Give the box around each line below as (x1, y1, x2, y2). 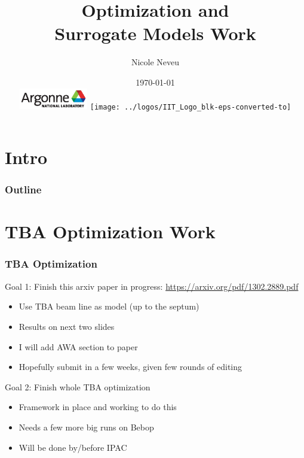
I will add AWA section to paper (19, 340, 138, 353)
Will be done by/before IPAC (19, 441, 127, 453)
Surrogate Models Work (54, 21, 256, 46)
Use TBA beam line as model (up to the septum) (19, 300, 199, 313)
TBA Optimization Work (5, 219, 216, 244)
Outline (5, 182, 42, 197)
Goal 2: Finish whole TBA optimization (5, 380, 151, 393)
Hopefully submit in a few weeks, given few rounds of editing (19, 360, 242, 373)
